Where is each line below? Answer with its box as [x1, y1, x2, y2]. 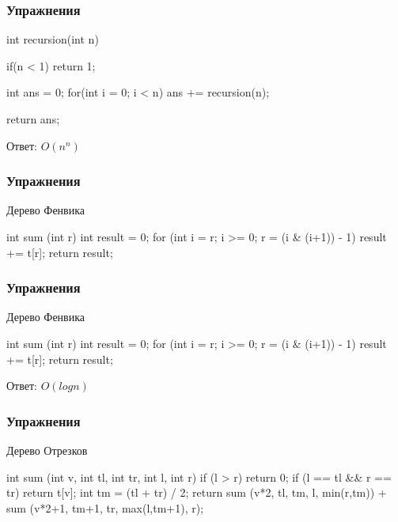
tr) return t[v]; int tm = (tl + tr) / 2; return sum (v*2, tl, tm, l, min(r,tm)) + [6, 484, 387, 501]
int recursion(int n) [6, 31, 99, 47]
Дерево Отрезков [6, 442, 88, 458]
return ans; [6, 111, 60, 127]
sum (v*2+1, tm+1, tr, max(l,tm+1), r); [6, 499, 204, 516]
